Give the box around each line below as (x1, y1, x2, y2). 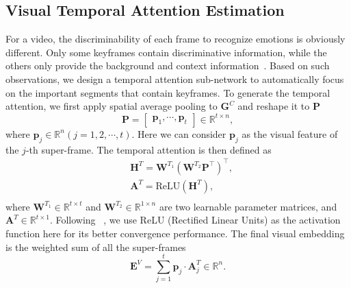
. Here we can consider (131, 126, 226, 141)
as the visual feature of (242, 126, 338, 141)
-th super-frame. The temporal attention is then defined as (25, 142, 272, 156)
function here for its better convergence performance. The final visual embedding (5, 226, 345, 240)
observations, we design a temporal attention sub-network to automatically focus (5, 71, 344, 86)
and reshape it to (237, 99, 310, 113)
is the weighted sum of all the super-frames (5, 239, 186, 254)
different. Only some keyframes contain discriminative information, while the (5, 45, 327, 59)
